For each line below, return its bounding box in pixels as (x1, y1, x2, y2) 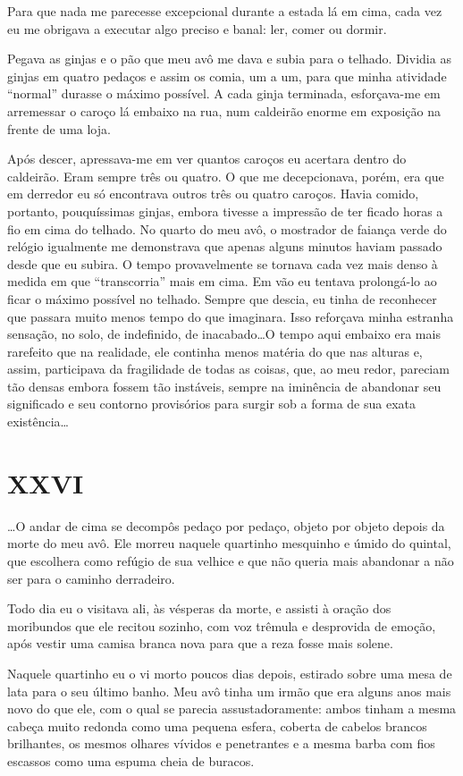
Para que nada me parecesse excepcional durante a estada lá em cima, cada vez (7, 2, 442, 20)
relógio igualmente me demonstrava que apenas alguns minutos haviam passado (7, 237, 442, 256)
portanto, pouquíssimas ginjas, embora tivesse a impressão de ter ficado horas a (7, 201, 443, 220)
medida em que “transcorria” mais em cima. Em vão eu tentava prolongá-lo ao (7, 272, 437, 291)
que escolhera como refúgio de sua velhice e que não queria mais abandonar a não (7, 551, 454, 569)
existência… (7, 412, 69, 431)
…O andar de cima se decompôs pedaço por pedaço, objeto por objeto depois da (7, 516, 445, 535)
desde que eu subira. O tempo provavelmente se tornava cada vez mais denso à (7, 254, 438, 273)
